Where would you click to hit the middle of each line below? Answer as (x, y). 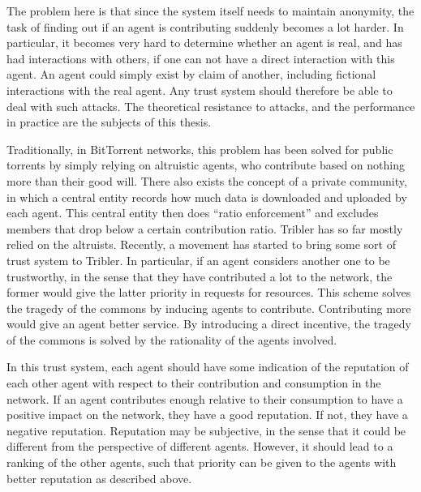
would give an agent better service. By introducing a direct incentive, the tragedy (209, 324)
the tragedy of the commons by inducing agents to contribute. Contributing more (209, 308)
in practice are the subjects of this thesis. (109, 122)
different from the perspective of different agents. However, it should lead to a (200, 446)
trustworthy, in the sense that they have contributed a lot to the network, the (200, 276)
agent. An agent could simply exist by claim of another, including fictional (191, 74)
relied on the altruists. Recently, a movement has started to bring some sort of (201, 244)
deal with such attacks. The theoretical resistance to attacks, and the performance (211, 106)
